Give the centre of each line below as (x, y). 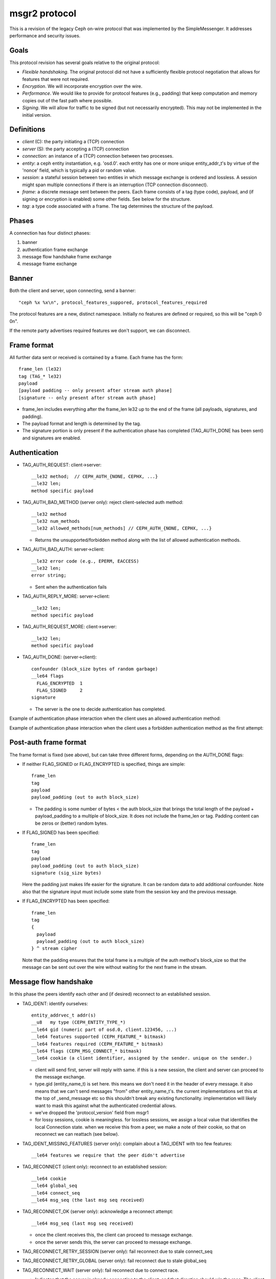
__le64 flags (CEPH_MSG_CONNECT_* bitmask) (87, 1051)
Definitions (27, 130)
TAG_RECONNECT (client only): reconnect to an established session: (95, 1167)
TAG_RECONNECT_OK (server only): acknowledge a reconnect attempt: (98, 1211)
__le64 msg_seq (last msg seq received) (83, 1223)
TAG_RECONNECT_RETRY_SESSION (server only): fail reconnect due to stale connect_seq (117, 1251)
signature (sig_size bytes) (66, 873)
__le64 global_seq (54, 1186)
